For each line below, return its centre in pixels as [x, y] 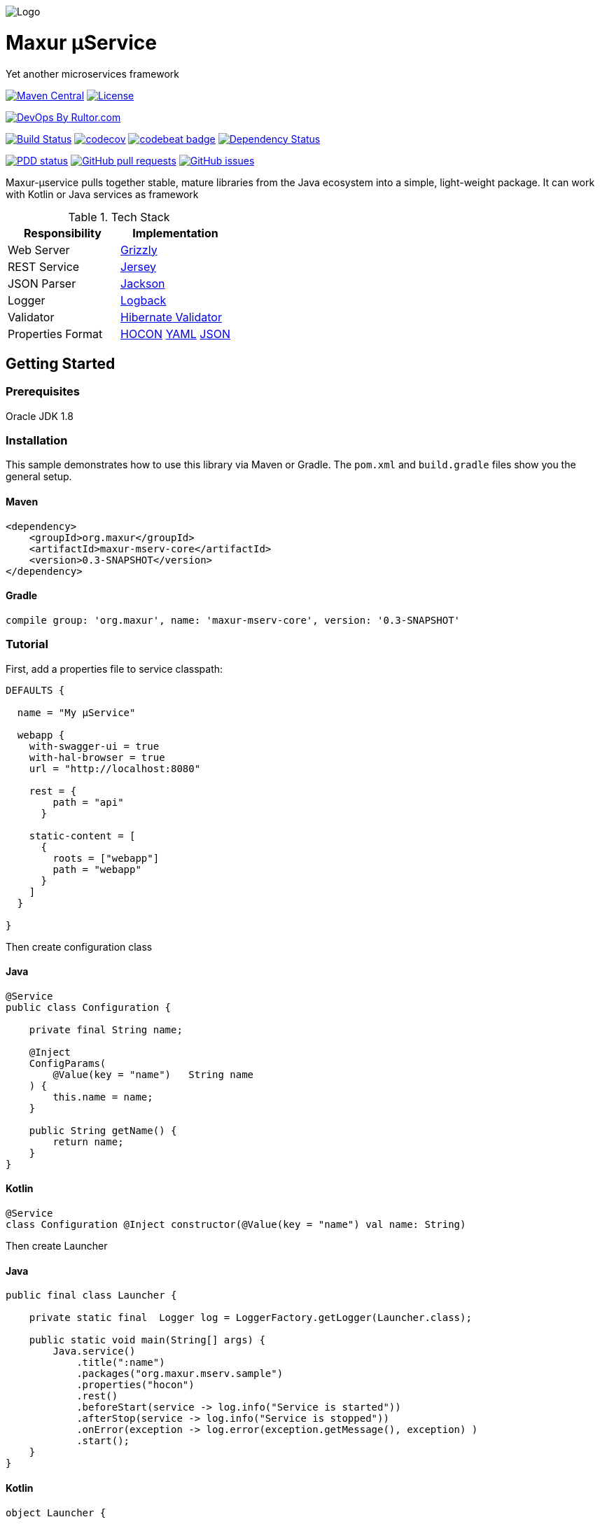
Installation [37, 441]
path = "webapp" [97, 869]
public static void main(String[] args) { [147, 1340]
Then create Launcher [57, 1246]
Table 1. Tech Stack [119, 217]
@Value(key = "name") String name [153, 1074]
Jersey [138, 266]
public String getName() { [103, 1130]
